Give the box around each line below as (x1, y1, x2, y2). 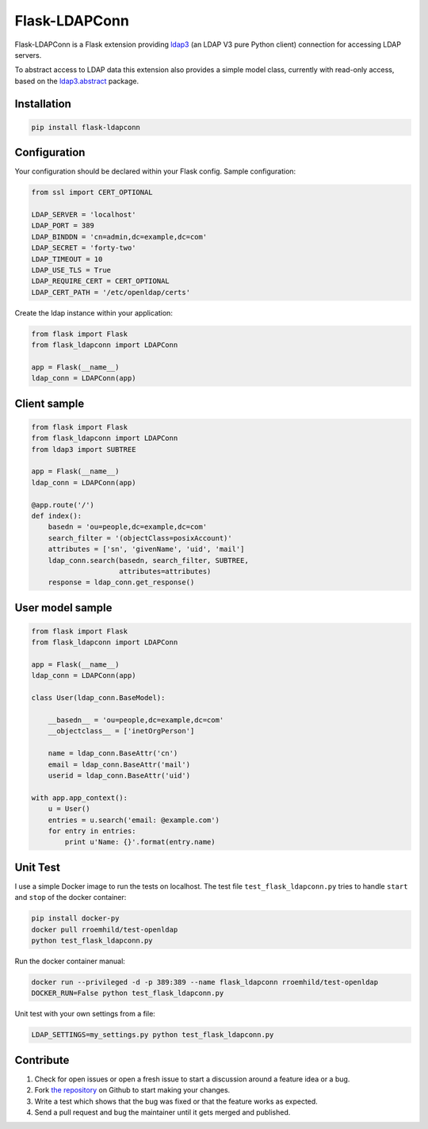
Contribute (14, 1053, 70, 1066)
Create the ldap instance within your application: (14, 308, 174, 317)
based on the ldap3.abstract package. (14, 76, 139, 86)
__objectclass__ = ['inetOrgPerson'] (48, 726, 195, 736)
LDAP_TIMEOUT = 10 (31, 255, 103, 263)
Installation (14, 97, 71, 110)
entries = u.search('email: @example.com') (48, 815, 220, 825)
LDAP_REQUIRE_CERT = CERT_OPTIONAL (31, 277, 170, 285)
